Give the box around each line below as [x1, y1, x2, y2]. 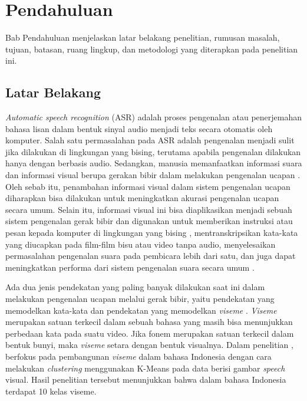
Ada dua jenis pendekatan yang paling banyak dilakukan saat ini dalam [5, 281, 265, 293]
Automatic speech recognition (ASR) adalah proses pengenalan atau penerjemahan [5, 111, 302, 123]
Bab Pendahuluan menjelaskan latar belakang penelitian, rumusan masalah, [5, 31, 280, 44]
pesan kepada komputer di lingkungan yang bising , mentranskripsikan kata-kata [5, 226, 298, 239]
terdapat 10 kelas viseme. [5, 384, 97, 397]
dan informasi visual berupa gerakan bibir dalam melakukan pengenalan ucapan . [5, 169, 301, 181]
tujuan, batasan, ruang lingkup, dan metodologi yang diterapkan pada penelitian [5, 42, 298, 55]
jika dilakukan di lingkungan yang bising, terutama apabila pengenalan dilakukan [5, 145, 301, 157]
